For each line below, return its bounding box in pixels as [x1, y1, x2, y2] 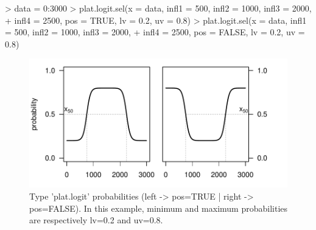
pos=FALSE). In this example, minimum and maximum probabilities [29, 201, 288, 214]
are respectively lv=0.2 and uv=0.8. [29, 214, 163, 226]
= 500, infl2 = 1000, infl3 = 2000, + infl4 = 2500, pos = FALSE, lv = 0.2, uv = [5, 26, 305, 38]
